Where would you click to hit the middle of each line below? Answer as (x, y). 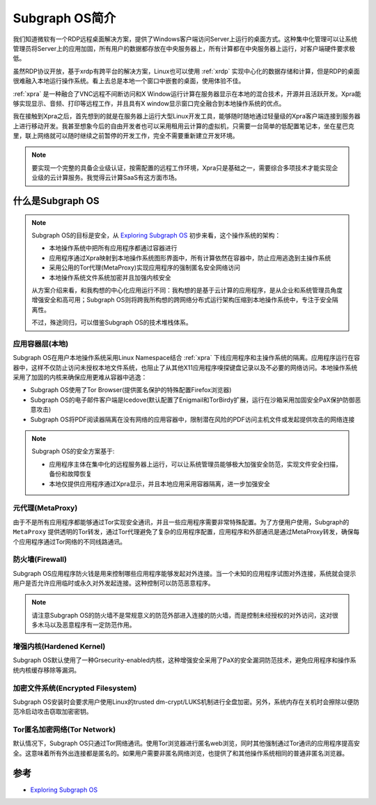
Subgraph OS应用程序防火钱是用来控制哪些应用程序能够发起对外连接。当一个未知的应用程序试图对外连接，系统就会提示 (185, 573)
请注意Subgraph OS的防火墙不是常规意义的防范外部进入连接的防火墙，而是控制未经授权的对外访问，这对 (182, 615)
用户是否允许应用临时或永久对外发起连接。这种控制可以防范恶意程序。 (113, 583)
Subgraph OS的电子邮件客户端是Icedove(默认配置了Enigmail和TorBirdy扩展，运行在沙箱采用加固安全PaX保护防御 (193, 400)
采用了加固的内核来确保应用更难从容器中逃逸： (80, 377)
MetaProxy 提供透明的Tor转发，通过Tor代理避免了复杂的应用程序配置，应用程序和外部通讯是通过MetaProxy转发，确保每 (186, 532)
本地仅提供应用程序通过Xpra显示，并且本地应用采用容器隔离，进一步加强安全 (160, 483)
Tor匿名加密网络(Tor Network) (64, 730)
